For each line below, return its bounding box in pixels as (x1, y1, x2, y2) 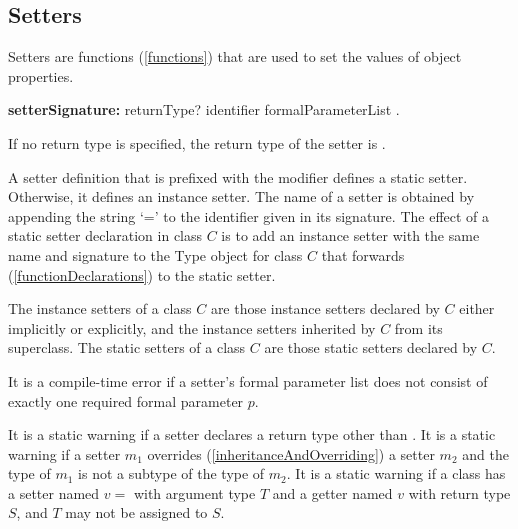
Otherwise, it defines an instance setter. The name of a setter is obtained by (8, 186, 475, 207)
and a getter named (272, 482, 393, 503)
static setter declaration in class (8, 225, 203, 246)
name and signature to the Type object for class (8, 244, 303, 265)
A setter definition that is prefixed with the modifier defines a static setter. (8, 166, 468, 187)
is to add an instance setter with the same (221, 225, 480, 246)
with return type (408, 482, 511, 503)
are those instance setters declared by (210, 298, 440, 319)
